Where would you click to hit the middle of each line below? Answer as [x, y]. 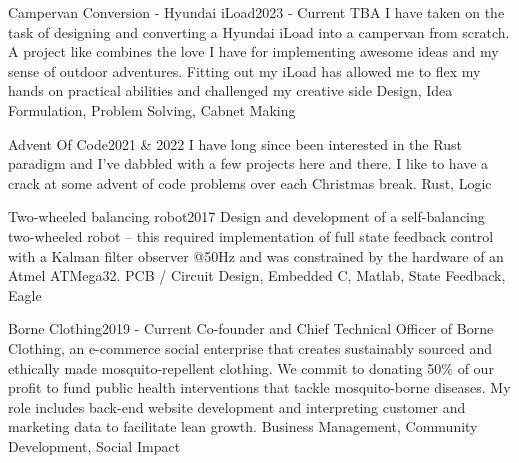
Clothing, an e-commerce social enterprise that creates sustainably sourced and [250, 347]
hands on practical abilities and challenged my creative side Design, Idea [230, 90]
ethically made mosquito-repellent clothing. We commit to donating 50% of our [251, 367]
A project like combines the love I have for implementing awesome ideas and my [253, 51]
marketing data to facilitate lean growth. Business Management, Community [243, 426]
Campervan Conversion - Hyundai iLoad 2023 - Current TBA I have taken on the [256, 12]
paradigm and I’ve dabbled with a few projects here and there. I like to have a [248, 163]
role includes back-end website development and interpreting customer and [237, 406]
